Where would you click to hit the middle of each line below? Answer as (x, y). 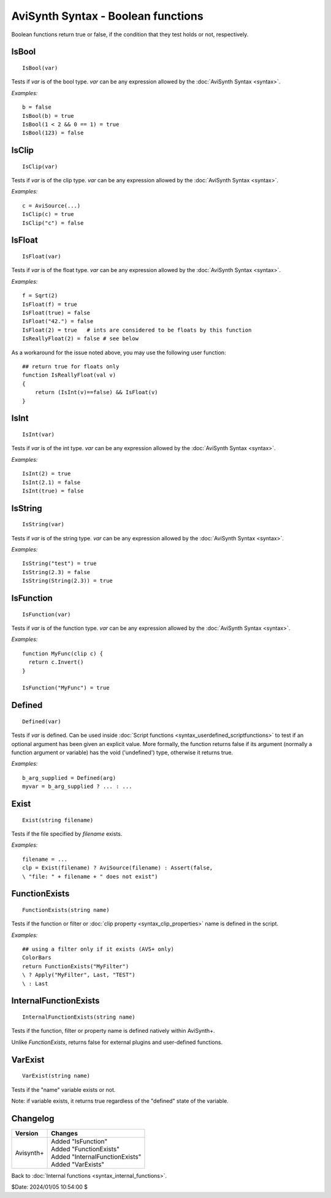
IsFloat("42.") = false (58, 321)
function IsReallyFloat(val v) (69, 375)
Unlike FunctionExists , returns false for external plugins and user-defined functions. (117, 1042)
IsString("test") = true (59, 564)
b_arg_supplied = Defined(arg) (69, 778)
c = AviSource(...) (51, 205)
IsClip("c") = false (53, 223)
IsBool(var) (40, 68)
